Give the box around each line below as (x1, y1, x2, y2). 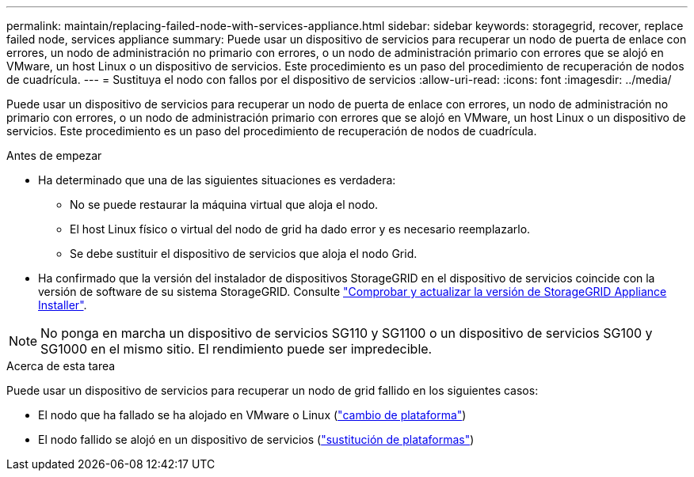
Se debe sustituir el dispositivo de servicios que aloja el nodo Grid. (70, 247, 418, 260)
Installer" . (38, 298, 87, 312)
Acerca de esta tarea (6, 359, 116, 373)
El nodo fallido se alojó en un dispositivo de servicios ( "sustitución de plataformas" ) (38, 433, 475, 446)
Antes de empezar (6, 149, 102, 162)
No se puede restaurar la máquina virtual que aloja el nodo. (70, 198, 379, 211)
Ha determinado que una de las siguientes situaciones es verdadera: (38, 173, 396, 187)
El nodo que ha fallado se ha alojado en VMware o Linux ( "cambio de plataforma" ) (38, 408, 467, 422)
